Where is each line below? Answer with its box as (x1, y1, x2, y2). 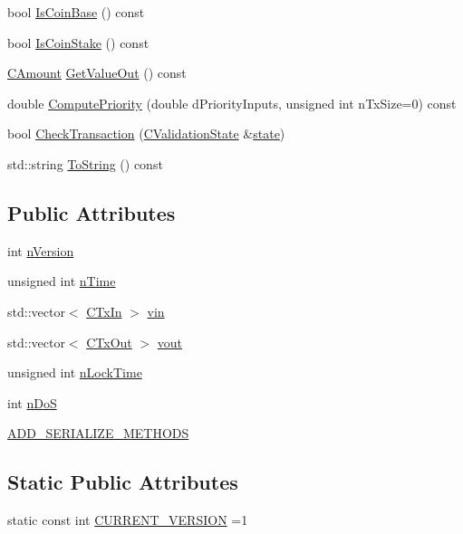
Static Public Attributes (7, 468, 238, 496)
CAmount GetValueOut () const (7, 63, 187, 82)
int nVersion (7, 241, 74, 260)
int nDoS (7, 393, 57, 412)
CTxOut (86, 332, 132, 351)
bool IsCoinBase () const (7, 3, 145, 21)
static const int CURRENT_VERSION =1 (7, 510, 248, 529)
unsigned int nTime (7, 272, 116, 291)
